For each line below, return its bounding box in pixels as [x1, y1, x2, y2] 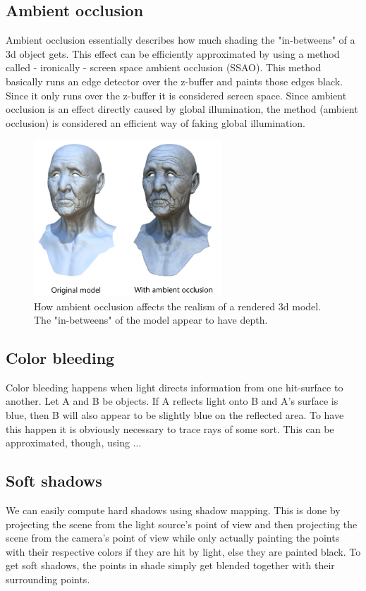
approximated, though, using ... [6, 435, 142, 450]
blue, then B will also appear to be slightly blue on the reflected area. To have [6, 408, 344, 422]
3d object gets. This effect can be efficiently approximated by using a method [6, 46, 340, 61]
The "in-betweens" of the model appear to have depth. [34, 312, 268, 327]
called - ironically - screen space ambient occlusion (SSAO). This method [6, 60, 322, 75]
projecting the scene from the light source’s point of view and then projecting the [6, 516, 358, 531]
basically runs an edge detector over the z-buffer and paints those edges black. [6, 73, 343, 88]
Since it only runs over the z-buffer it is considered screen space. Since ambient [6, 87, 347, 102]
